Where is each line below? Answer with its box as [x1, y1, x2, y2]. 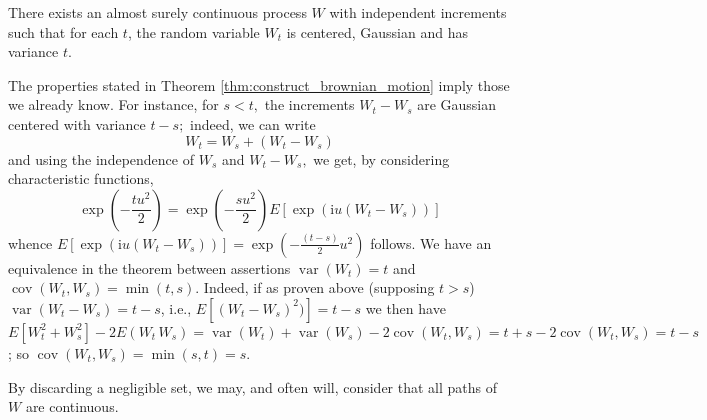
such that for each [8, 21, 119, 42]
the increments [264, 94, 355, 115]
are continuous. [25, 396, 119, 417]
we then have [365, 297, 446, 318]
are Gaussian [417, 94, 497, 115]
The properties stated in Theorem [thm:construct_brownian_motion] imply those [8, 74, 510, 95]
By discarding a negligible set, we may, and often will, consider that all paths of [8, 376, 498, 397]
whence [8, 232, 53, 253]
